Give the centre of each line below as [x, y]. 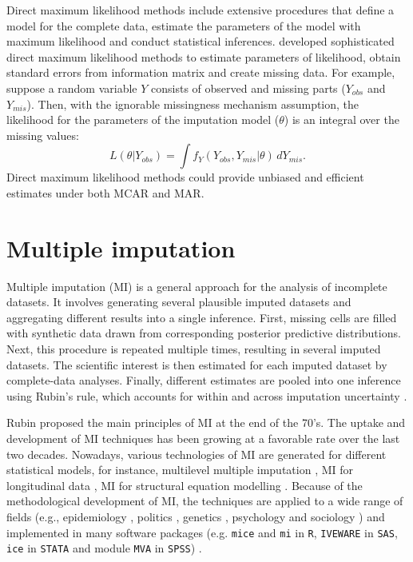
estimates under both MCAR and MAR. [105, 192]
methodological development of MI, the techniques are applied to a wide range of [205, 501]
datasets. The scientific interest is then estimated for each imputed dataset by [197, 364]
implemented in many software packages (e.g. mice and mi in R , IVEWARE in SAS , [202, 532]
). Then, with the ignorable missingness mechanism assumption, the [193, 104]
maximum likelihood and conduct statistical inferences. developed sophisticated [201, 41]
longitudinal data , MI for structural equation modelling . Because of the [185, 485]
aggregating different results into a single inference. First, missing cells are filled [202, 317]
